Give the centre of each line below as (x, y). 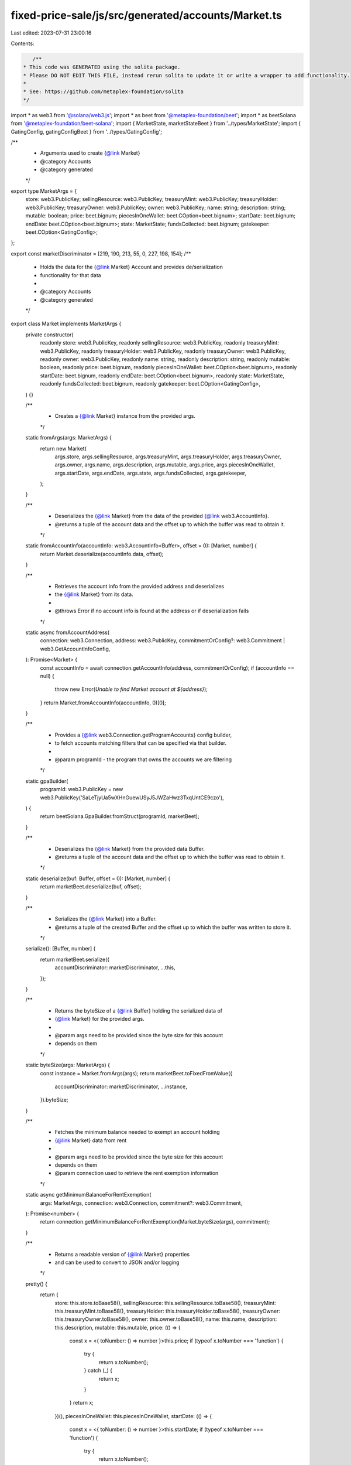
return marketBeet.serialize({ (75, 959)
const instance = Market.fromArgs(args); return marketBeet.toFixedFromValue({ (136, 1073)
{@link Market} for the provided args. (99, 1019)
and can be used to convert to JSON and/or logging (117, 1262)
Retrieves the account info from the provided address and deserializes (140, 586)
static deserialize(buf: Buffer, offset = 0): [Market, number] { (98, 878)
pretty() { (37, 1284)
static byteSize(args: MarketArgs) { (68, 1065)
